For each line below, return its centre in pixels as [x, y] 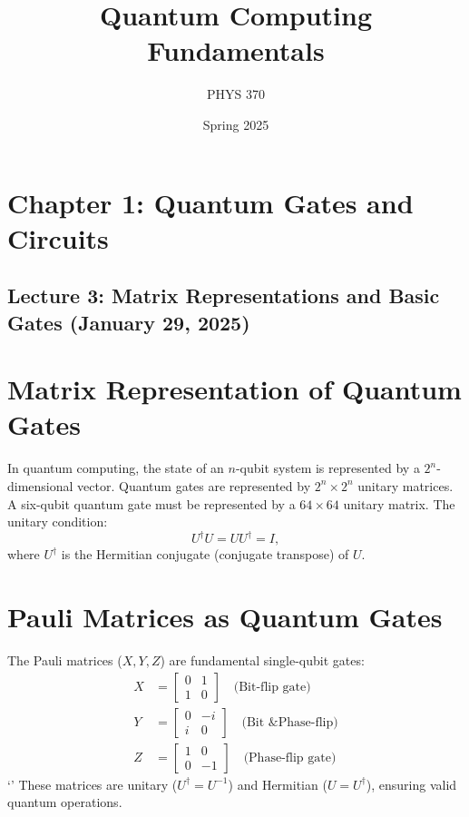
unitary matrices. [405, 485]
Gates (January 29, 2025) [129, 322]
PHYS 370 [236, 94]
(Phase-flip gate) [290, 758]
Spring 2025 [236, 124]
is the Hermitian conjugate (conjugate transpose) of [205, 554]
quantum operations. [65, 802]
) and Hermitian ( [278, 784]
